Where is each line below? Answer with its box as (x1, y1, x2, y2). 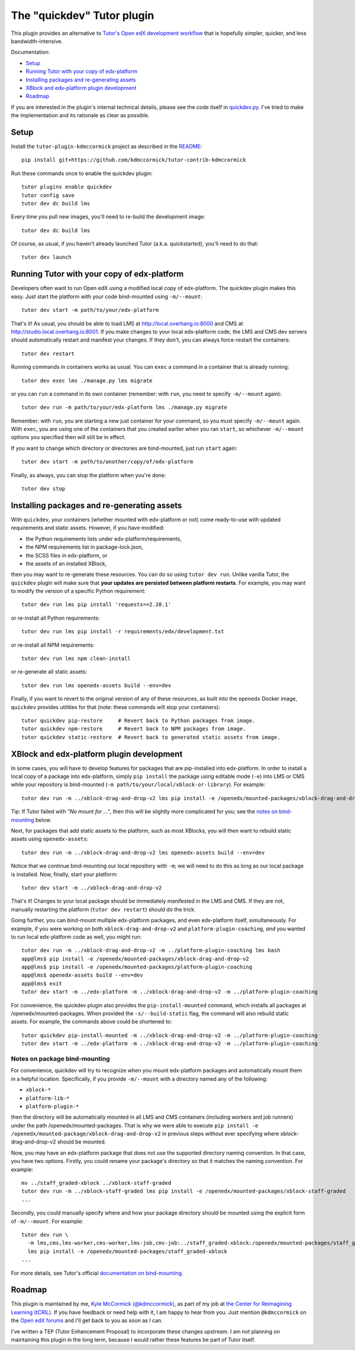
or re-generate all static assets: (11, 668, 88, 675)
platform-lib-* (25, 1095, 70, 1101)
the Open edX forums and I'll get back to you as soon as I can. (11, 1317, 163, 1324)
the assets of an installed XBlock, (25, 560, 107, 567)
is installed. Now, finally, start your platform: (11, 871, 118, 878)
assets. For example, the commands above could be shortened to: (11, 1018, 173, 1025)
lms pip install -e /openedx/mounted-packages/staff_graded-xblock (27, 1248, 228, 1255)
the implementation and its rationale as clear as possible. (11, 112, 150, 119)
